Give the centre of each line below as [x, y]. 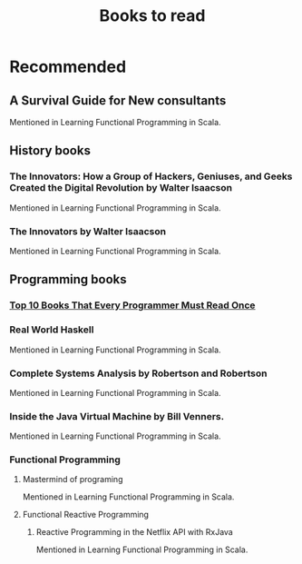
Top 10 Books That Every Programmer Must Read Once [132, 305]
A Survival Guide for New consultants [118, 100]
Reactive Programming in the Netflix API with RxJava [134, 532]
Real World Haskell [52, 330]
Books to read [152, 16]
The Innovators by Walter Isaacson [88, 231]
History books [50, 151]
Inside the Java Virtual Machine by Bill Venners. [117, 416]
